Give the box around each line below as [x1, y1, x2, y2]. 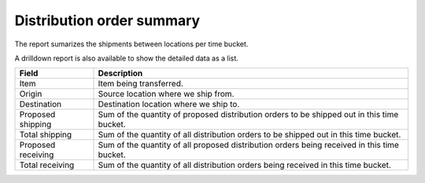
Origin [19, 89, 42, 100]
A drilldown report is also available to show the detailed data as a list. [14, 53, 239, 63]
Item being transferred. [98, 79, 184, 90]
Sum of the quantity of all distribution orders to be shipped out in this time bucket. [98, 130, 401, 141]
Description [98, 68, 143, 79]
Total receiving [19, 159, 75, 170]
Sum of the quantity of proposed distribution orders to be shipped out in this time [98, 109, 399, 120]
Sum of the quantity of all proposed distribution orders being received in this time [98, 140, 399, 151]
